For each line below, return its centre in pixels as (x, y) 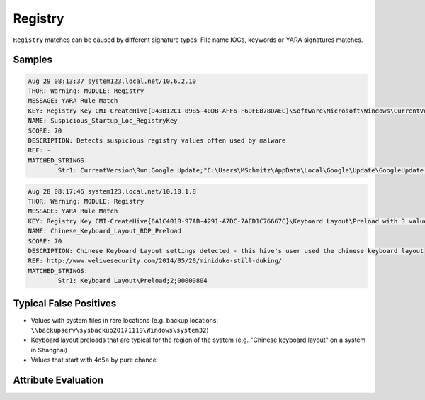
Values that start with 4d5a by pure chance (94, 360)
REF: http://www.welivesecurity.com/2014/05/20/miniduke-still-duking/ (155, 261)
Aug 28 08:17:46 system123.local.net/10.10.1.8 (112, 191)
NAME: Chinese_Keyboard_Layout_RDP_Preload (105, 231)
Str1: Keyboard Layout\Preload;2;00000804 (133, 281)
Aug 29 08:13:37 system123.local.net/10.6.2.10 (112, 81)
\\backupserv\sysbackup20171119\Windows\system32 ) (120, 330)
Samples (33, 60)
